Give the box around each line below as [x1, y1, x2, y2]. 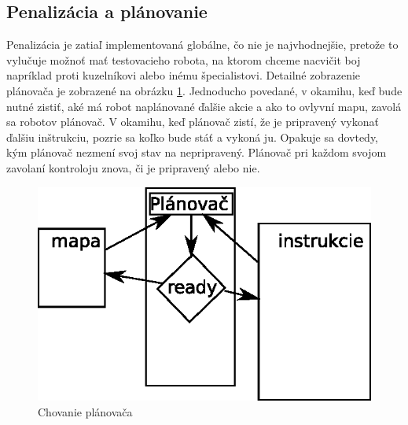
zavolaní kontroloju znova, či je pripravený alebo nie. [6, 159, 260, 176]
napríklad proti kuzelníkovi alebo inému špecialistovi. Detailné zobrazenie [6, 67, 361, 83]
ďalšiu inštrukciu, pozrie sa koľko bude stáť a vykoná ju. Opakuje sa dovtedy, [6, 128, 379, 145]
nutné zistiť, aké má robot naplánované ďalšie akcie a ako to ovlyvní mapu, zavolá [6, 98, 402, 114]
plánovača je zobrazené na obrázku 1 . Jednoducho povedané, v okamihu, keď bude [6, 82, 402, 98]
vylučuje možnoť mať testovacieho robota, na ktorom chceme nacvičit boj [6, 51, 361, 68]
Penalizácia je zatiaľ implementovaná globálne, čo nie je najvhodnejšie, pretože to [6, 36, 399, 53]
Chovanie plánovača [38, 403, 133, 419]
